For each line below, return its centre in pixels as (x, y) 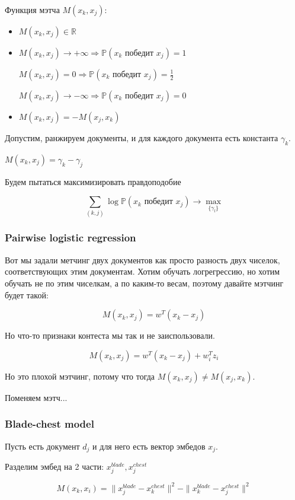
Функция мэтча (32, 9)
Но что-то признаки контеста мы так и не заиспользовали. (110, 335)
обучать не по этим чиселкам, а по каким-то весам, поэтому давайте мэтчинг (144, 283)
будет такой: (27, 294)
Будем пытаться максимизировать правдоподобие (93, 181)
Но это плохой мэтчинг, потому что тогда (80, 376)
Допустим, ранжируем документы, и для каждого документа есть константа (142, 138)
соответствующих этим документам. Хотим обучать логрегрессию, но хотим (142, 271)
